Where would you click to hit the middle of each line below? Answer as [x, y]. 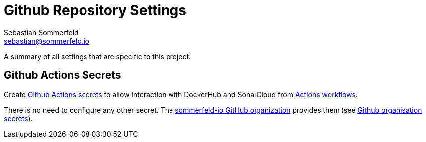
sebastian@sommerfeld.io [47, 41]
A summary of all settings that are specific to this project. [98, 56]
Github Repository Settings [95, 10]
